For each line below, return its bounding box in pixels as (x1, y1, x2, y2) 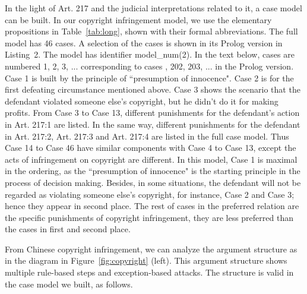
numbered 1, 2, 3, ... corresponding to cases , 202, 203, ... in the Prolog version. (5, 59, 294, 72)
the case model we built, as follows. (5, 277, 133, 290)
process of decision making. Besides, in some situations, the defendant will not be (5, 176, 301, 188)
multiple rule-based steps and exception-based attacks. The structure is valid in (5, 266, 294, 279)
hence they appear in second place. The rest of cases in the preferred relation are (5, 200, 299, 212)
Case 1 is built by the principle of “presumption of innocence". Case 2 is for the (5, 71, 294, 84)
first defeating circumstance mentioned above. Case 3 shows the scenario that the (5, 83, 300, 96)
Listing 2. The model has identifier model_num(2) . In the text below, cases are (5, 48, 295, 61)
